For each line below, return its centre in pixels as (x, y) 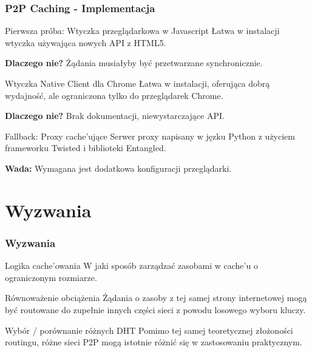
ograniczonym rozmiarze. (51, 277)
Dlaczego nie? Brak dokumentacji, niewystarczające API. (115, 116)
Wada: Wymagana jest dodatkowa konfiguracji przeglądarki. (118, 168)
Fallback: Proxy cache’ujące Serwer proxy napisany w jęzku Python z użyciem (150, 136)
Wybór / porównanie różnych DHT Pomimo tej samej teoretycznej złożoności (149, 330)
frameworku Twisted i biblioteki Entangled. (86, 148)
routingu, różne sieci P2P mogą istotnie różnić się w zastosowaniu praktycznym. (154, 342)
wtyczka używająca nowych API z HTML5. (86, 42)
